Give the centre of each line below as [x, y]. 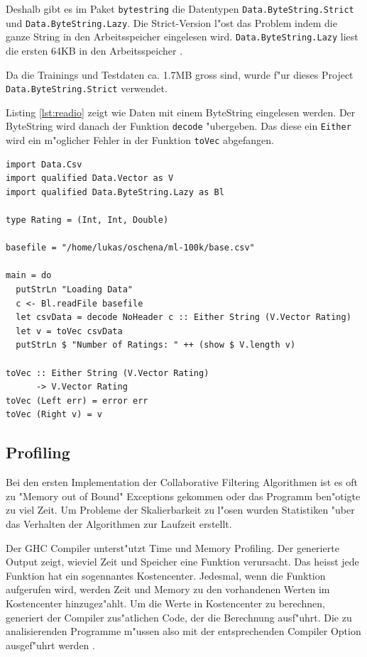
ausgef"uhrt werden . [50, 645]
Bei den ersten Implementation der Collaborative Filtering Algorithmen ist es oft [182, 482]
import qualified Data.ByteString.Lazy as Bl [115, 192]
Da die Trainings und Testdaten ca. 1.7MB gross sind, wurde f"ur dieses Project [180, 74]
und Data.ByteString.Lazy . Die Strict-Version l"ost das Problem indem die [171, 22]
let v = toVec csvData [69, 331]
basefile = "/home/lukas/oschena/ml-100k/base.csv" [130, 248]
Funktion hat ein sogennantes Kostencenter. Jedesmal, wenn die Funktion [166, 575]
